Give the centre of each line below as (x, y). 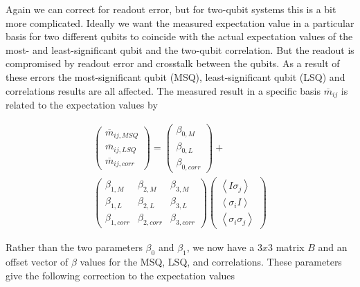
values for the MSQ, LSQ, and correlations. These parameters (211, 262)
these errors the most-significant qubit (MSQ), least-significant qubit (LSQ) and (175, 76)
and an (333, 247)
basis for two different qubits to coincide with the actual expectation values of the (179, 36)
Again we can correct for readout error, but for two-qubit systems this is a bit (171, 9)
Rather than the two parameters (74, 247)
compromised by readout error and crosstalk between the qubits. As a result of (173, 63)
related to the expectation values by (82, 105)
